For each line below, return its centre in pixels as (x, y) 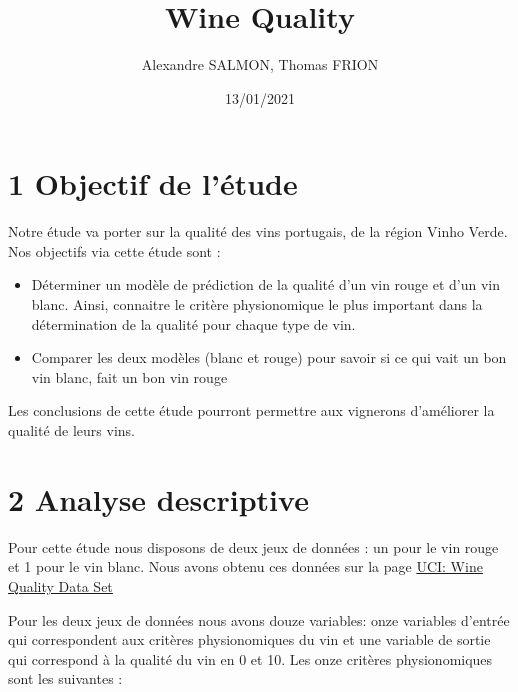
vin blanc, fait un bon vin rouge (129, 376)
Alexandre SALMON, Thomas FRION (260, 64)
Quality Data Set (60, 585)
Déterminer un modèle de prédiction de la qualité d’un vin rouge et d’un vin (266, 284)
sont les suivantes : (65, 678)
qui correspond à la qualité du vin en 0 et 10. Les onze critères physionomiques (250, 658)
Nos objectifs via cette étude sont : (114, 250)
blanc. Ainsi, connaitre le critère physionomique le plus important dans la (257, 304)
